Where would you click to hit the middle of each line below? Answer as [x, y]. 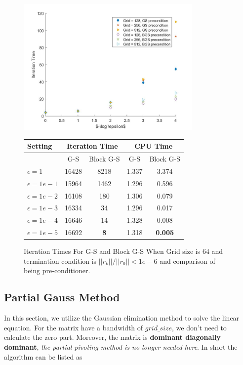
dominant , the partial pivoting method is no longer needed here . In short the [121, 346]
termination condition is [60, 261]
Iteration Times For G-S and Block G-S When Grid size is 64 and [123, 251]
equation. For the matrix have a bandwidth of [74, 327]
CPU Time [154, 146]
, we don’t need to [199, 327]
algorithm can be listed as [43, 356]
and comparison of [187, 261]
